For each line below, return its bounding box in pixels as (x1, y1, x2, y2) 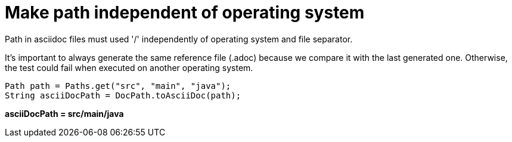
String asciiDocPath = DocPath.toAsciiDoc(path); (5, 90, 241, 100)
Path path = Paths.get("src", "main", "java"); (5, 81, 231, 91)
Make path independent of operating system (5, 2, 365, 23)
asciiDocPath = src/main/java (5, 108, 124, 119)
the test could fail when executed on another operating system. (5, 62, 253, 73)
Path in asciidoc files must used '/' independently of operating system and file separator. (5, 33, 353, 44)
